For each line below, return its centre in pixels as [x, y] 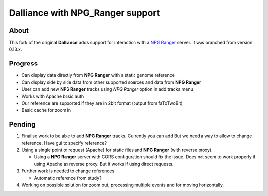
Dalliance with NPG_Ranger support [85, 13]
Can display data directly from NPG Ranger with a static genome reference [98, 75]
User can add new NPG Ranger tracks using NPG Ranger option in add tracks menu [107, 89]
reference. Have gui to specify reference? [64, 143]
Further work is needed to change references [68, 171]
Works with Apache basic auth [53, 96]
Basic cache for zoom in [46, 110]
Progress [24, 64]
